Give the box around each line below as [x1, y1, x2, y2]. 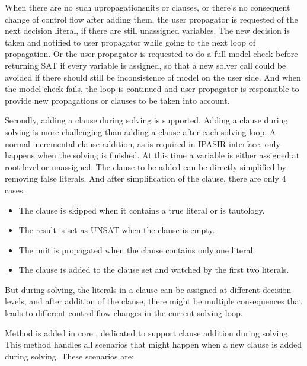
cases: [5, 183, 25, 196]
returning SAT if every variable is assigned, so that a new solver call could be [5, 59, 286, 71]
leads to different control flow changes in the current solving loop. [5, 307, 243, 319]
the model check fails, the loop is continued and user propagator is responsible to [5, 82, 299, 95]
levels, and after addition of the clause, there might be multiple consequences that [5, 295, 303, 307]
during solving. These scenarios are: [5, 349, 134, 362]
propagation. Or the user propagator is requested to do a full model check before [5, 47, 298, 60]
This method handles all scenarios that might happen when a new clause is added [5, 338, 302, 351]
